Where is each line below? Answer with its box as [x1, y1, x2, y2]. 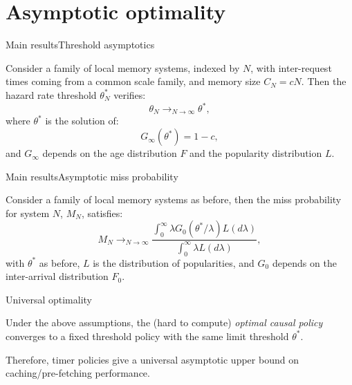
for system [6, 205, 50, 220]
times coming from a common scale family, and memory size [6, 74, 261, 88]
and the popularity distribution [189, 146, 322, 160]
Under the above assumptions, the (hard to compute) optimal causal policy [6, 315, 323, 330]
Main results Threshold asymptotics [6, 37, 155, 52]
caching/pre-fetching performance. [6, 366, 150, 380]
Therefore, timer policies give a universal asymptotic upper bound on [6, 352, 299, 366]
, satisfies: [81, 205, 123, 220]
